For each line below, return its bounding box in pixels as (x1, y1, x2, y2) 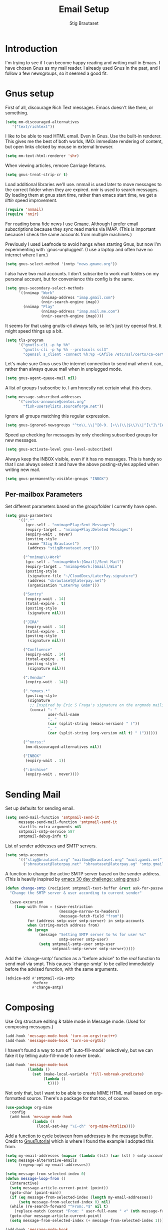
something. (5, 109, 28, 116)
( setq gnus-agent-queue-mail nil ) (5, 376, 77, 381)
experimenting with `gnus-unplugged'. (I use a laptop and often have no (5, 246, 153, 252)
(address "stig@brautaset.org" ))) (27, 546, 99, 551)
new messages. (5, 437, 37, 443)
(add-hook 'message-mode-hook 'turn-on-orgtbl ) (5, 1038, 106, 1043)
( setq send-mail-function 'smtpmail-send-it (5, 815, 99, 820)
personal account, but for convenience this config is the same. (5, 276, 134, 282)
